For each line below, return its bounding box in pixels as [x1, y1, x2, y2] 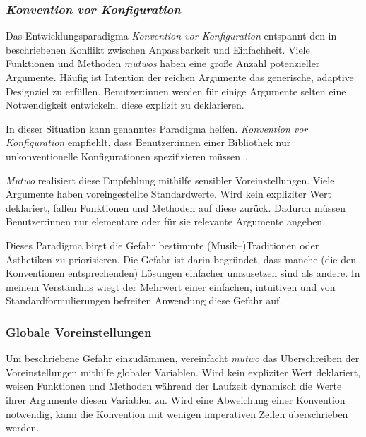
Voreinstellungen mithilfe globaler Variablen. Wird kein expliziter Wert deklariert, [6, 364, 361, 379]
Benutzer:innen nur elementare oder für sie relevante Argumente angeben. [6, 214, 326, 229]
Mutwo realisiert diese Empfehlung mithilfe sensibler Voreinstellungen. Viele [6, 172, 335, 187]
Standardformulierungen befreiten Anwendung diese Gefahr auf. [6, 293, 283, 308]
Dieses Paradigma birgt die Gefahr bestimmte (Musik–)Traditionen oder [6, 237, 319, 252]
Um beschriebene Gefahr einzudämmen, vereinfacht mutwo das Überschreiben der [6, 351, 360, 366]
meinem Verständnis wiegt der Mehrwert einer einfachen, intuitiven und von [6, 279, 336, 294]
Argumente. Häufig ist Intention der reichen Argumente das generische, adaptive [6, 70, 354, 84]
